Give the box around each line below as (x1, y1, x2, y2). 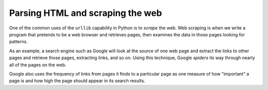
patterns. (9, 39, 28, 45)
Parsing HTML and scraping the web (9, 7, 162, 18)
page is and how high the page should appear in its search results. (9, 78, 145, 84)
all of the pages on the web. (9, 62, 67, 68)
